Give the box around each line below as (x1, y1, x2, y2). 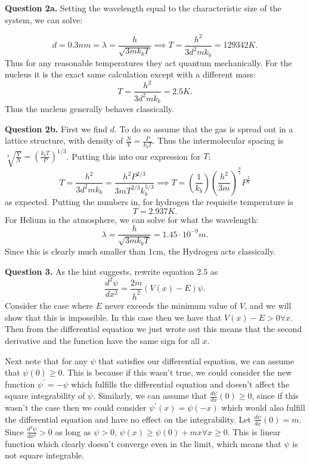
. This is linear (227, 425, 281, 438)
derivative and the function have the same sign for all (5, 334, 200, 347)
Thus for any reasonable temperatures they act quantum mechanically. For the (5, 56, 292, 69)
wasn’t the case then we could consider (5, 401, 147, 414)
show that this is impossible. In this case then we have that (5, 311, 222, 323)
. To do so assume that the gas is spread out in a (114, 122, 293, 135)
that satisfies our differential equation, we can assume (98, 354, 294, 367)
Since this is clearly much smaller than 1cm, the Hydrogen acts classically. (5, 244, 276, 257)
